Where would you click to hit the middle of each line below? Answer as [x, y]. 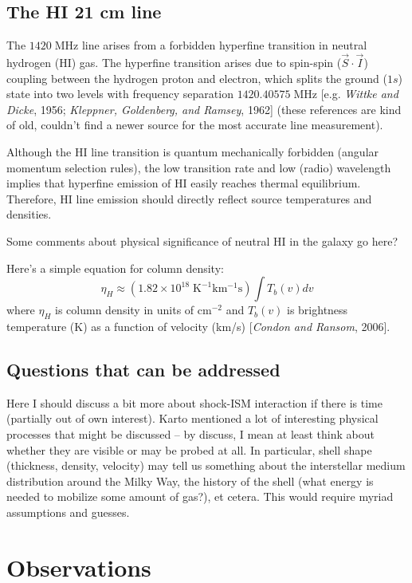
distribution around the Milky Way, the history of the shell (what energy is [190, 481]
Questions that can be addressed [143, 369]
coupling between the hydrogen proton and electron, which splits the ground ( [197, 78]
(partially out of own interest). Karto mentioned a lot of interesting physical [192, 418]
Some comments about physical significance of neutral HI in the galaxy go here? [202, 240]
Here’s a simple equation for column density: [115, 268]
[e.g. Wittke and [359, 94]
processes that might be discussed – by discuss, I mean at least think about [190, 433]
